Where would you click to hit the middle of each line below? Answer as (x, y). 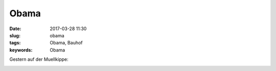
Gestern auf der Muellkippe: (39, 59)
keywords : (21, 50)
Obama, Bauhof (66, 43)
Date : (15, 29)
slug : (15, 35)
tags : (15, 43)
